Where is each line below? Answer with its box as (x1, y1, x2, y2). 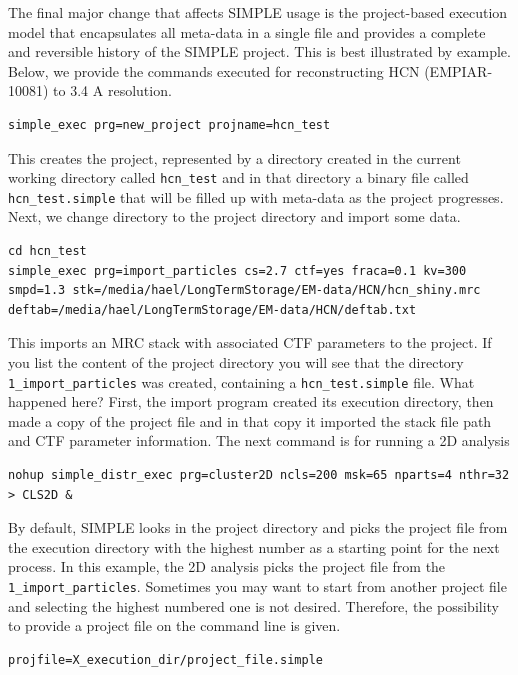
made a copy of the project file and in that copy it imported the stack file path (8, 410, 492, 431)
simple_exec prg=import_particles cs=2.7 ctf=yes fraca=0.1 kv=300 (8, 263, 467, 278)
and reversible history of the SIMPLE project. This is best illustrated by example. (8, 41, 511, 62)
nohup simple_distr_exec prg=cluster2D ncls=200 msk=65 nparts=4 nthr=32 (8, 468, 510, 483)
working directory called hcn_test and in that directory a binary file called (8, 167, 469, 188)
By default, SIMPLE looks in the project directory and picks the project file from (8, 517, 508, 538)
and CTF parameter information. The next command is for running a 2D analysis (8, 430, 510, 451)
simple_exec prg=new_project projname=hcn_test (8, 117, 331, 132)
